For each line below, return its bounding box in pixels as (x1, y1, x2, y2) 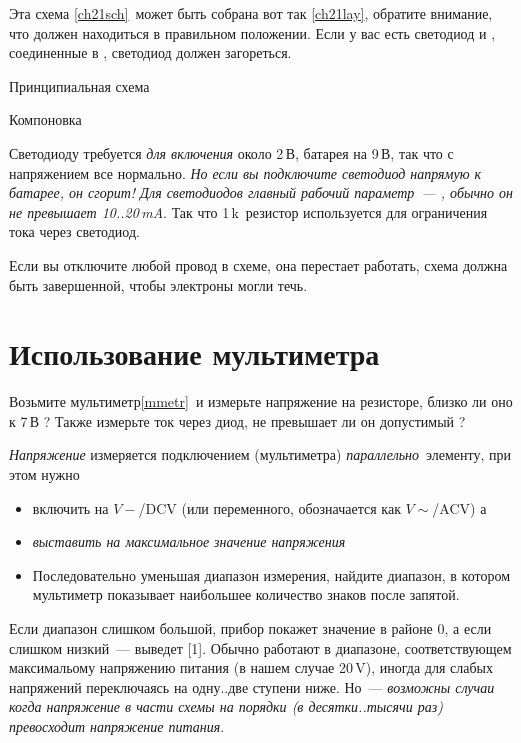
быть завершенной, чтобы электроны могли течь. (9, 274, 308, 295)
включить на (32, 497, 109, 518)
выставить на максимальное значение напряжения (32, 531, 346, 552)
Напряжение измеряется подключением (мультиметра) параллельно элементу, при (9, 444, 512, 465)
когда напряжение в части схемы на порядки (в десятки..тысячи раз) (9, 696, 443, 717)
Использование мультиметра (9, 333, 380, 374)
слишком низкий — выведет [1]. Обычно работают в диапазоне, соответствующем (9, 637, 512, 658)
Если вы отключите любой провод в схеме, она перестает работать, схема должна (9, 254, 508, 275)
